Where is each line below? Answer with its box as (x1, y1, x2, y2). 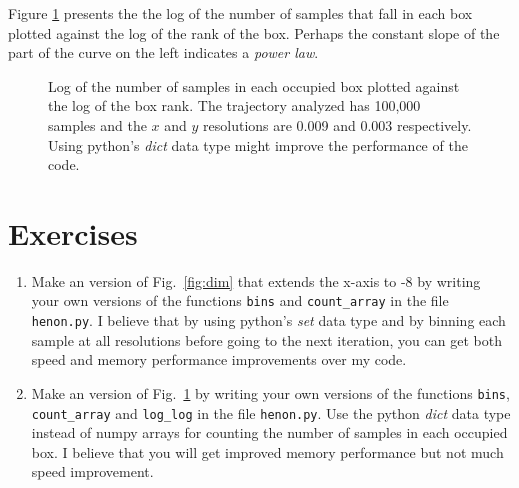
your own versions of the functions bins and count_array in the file (31, 290, 449, 311)
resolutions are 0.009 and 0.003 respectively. (203, 114, 472, 135)
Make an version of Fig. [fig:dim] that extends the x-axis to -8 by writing (31, 270, 481, 291)
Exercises (8, 212, 138, 253)
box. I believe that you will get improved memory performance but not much (31, 441, 504, 462)
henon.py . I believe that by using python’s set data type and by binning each (31, 310, 506, 331)
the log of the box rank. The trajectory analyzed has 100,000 (48, 95, 421, 116)
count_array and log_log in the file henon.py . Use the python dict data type (31, 402, 511, 423)
